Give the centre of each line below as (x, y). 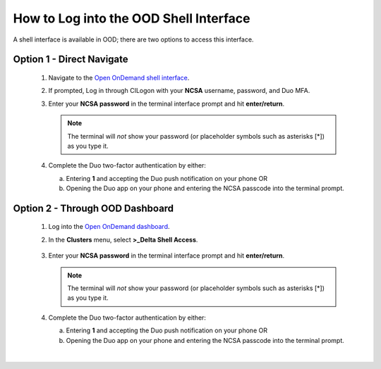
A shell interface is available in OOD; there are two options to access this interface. (133, 39)
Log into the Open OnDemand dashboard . (109, 227)
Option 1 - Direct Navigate (71, 60)
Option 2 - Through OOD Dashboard (93, 208)
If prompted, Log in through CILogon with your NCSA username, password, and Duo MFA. (179, 91)
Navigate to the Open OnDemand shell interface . (119, 77)
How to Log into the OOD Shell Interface (132, 18)
